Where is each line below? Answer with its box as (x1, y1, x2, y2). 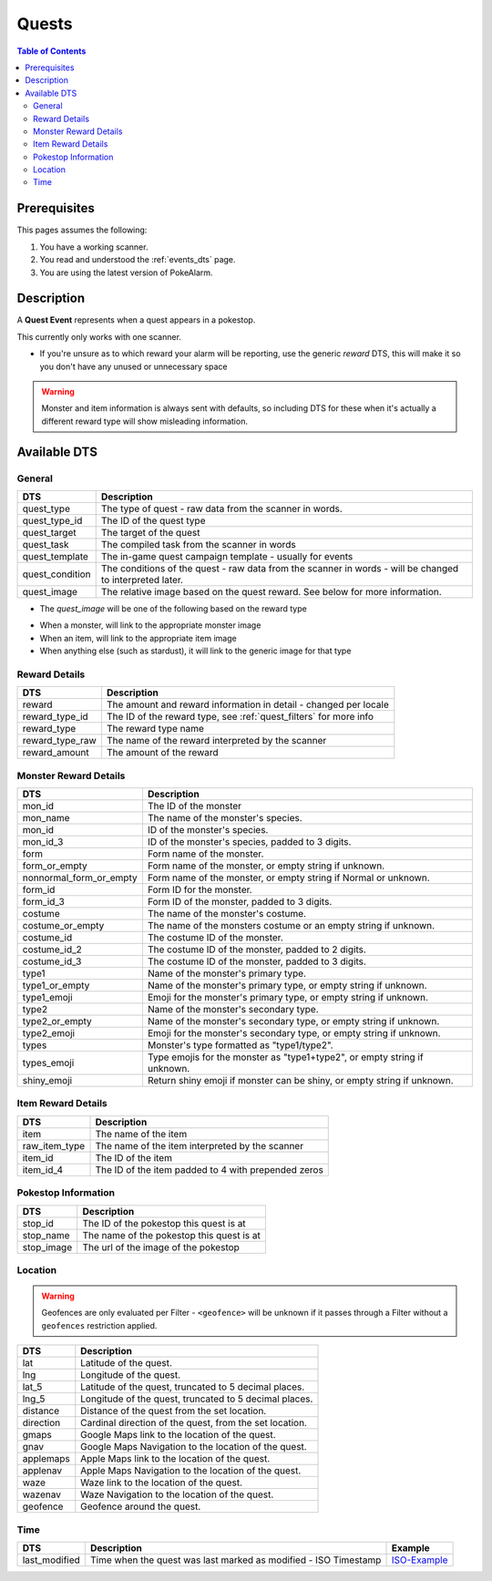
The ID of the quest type (100, 514, 206, 527)
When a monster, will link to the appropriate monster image (39, 620, 261, 631)
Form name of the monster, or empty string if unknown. (147, 859, 385, 872)
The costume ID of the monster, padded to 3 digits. (147, 955, 366, 968)
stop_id (22, 1217, 55, 1229)
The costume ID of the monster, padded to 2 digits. (147, 943, 366, 956)
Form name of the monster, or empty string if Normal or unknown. (147, 871, 430, 884)
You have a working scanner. (39, 241, 149, 252)
